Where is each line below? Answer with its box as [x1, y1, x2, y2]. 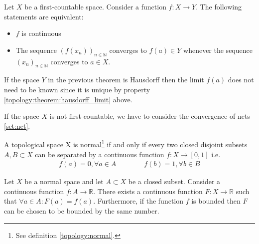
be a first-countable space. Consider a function [24, 1, 166, 11]
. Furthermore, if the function [93, 196, 183, 206]
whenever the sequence [183, 44, 253, 55]
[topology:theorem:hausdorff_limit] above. [4, 94, 132, 104]
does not [228, 74, 254, 85]
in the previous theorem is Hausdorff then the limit [48, 74, 204, 85]
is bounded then [191, 196, 241, 206]
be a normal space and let [24, 176, 104, 187]
